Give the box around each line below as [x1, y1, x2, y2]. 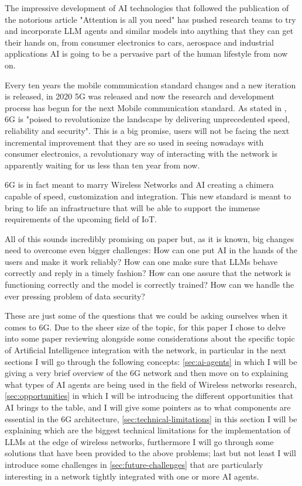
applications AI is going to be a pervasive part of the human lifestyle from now [5, 47, 288, 60]
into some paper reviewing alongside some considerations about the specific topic [5, 332, 295, 344]
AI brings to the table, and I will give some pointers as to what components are [5, 401, 291, 413]
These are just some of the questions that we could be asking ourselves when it [5, 309, 288, 322]
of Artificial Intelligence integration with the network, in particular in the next [5, 344, 287, 356]
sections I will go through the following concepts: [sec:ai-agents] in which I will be [5, 355, 297, 367]
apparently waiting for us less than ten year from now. [5, 158, 200, 171]
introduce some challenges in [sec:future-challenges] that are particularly [5, 458, 263, 470]
